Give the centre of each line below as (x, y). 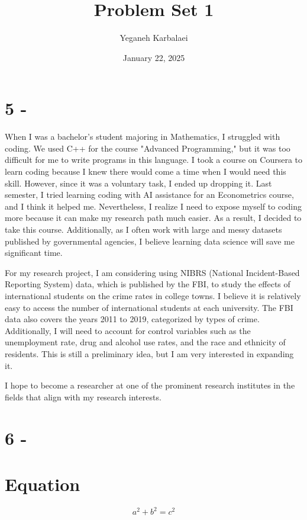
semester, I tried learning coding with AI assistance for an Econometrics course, (149, 195)
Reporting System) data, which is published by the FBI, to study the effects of (148, 284)
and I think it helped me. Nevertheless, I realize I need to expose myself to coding (153, 206)
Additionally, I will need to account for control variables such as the (128, 330)
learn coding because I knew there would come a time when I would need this (146, 171)
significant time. (34, 253)
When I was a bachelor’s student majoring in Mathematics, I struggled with (143, 137)
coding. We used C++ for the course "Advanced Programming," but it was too (148, 148)
